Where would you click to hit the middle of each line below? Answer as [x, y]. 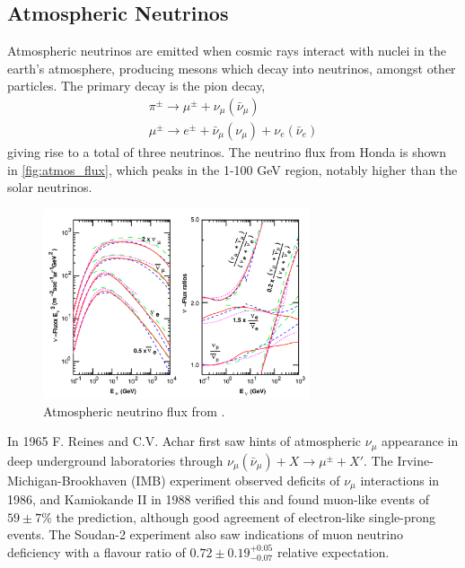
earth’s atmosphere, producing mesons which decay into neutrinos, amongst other [232, 68]
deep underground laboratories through [115, 460]
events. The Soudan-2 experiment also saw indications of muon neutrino [206, 534]
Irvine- [415, 460]
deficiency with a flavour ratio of [97, 551]
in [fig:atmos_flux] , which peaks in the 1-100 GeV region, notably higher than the [232, 169]
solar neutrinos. [50, 187]
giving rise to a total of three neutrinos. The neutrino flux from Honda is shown [227, 152]
